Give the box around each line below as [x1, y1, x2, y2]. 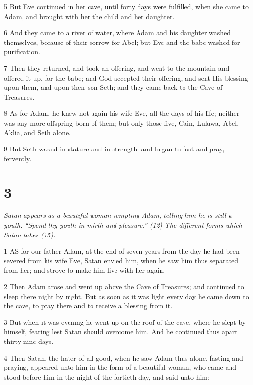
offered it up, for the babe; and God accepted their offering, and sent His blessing [4, 72, 248, 83]
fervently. [4, 153, 32, 163]
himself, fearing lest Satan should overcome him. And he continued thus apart [4, 326, 238, 337]
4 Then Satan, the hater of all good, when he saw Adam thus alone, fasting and [4, 352, 243, 363]
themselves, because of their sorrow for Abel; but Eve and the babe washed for [4, 37, 240, 47]
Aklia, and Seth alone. [4, 127, 71, 137]
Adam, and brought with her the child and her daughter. [4, 11, 175, 21]
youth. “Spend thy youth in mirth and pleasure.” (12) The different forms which [4, 220, 242, 230]
